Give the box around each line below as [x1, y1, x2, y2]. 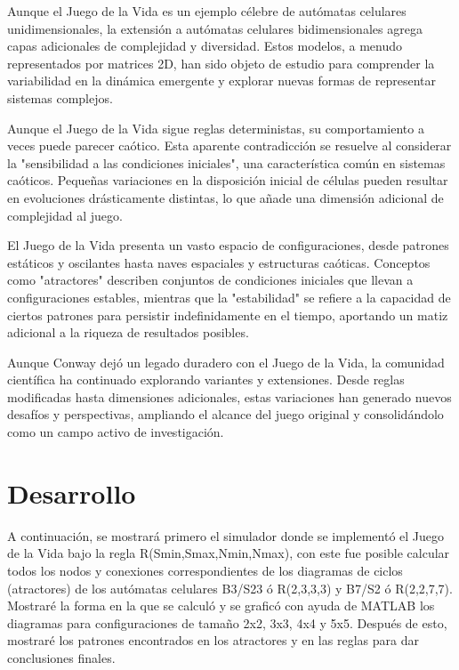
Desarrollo [7, 474, 136, 511]
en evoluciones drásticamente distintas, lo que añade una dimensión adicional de [7, 188, 444, 206]
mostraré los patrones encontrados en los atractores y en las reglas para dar [7, 631, 419, 650]
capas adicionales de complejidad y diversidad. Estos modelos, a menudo [7, 36, 403, 55]
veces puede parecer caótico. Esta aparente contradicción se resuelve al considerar [7, 136, 452, 155]
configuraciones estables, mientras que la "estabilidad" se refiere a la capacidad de [7, 287, 451, 306]
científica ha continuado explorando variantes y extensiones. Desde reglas [7, 370, 405, 389]
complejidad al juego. [7, 206, 123, 224]
